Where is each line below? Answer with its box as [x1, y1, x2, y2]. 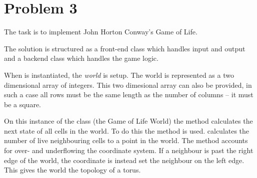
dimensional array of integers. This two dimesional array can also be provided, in [4, 79, 252, 90]
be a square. [4, 99, 41, 109]
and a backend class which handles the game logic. [4, 53, 158, 63]
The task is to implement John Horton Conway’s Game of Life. [4, 26, 197, 37]
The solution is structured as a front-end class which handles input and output [4, 43, 245, 53]
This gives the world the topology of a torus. [4, 165, 141, 175]
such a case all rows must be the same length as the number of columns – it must [4, 89, 253, 100]
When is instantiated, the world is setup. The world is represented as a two [4, 69, 234, 80]
